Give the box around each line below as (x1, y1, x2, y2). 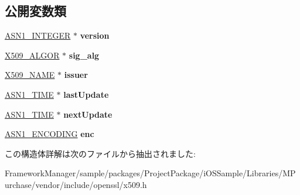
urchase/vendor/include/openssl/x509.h (5, 178, 147, 190)
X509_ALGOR (5, 49, 60, 61)
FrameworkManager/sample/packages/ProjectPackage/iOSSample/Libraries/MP (5, 167, 296, 179)
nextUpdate (63, 108, 112, 120)
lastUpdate (63, 88, 109, 100)
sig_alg (69, 49, 100, 61)
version (80, 29, 110, 42)
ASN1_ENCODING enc (5, 128, 94, 140)
